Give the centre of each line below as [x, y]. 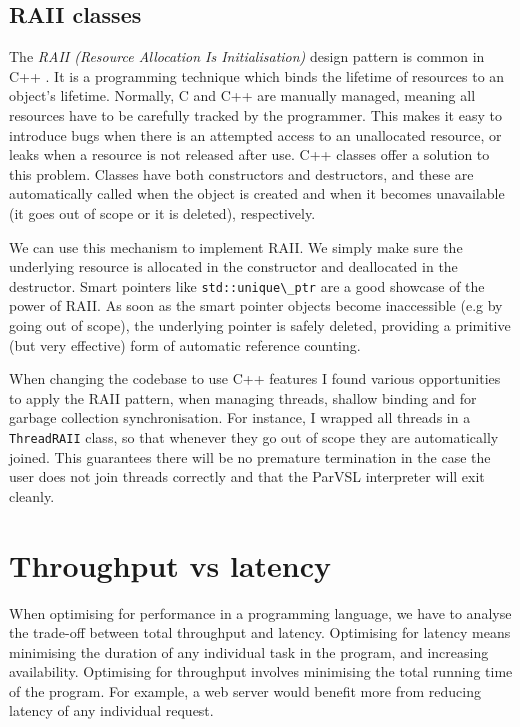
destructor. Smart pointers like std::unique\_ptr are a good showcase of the [247, 285]
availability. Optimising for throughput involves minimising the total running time [261, 671]
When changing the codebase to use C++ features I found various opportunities [255, 378]
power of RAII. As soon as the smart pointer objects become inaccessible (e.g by [256, 305]
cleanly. [32, 495]
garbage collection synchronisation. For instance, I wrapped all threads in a [240, 417]
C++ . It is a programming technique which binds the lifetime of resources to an [257, 75]
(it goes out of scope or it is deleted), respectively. [162, 212]
